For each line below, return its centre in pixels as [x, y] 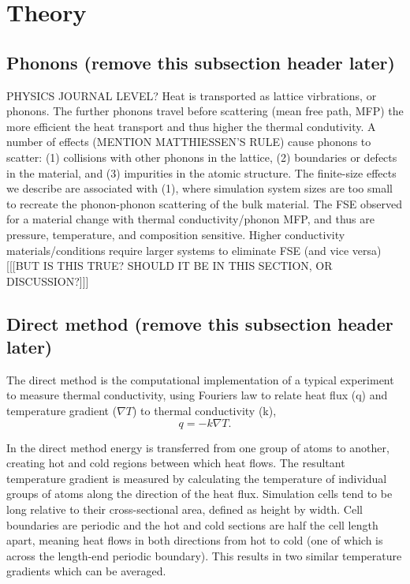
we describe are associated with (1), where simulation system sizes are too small [199, 188]
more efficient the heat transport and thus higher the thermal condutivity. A [191, 126]
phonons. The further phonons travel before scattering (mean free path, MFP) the [205, 111]
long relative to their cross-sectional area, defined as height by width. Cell [184, 509]
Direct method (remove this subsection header [200, 323]
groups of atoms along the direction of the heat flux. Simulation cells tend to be [199, 494]
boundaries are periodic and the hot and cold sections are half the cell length [192, 524]
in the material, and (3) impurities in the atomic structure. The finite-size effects [201, 172]
